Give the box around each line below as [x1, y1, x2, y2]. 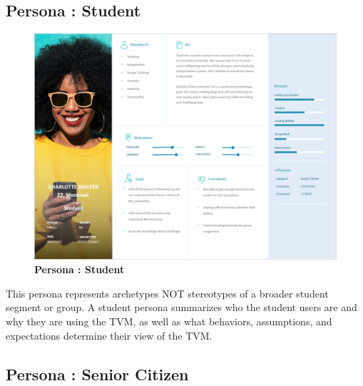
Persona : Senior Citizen [6, 362, 189, 385]
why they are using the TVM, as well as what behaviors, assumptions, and [6, 313, 332, 328]
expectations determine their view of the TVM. [6, 327, 213, 342]
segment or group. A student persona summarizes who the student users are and [6, 300, 357, 315]
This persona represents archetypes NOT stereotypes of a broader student [6, 285, 329, 300]
